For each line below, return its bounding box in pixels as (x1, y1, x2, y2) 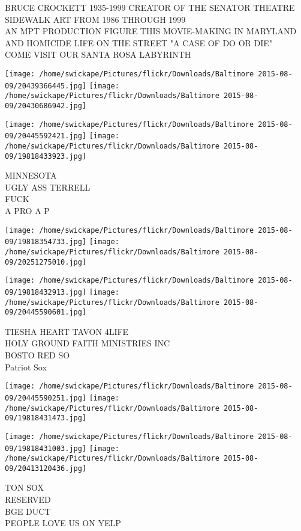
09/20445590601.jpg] (5, 308, 87, 317)
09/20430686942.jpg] (5, 101, 87, 110)
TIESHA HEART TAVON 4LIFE (5, 325, 129, 337)
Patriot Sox (5, 360, 47, 373)
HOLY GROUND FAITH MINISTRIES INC (5, 337, 170, 349)
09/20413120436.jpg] (5, 464, 87, 473)
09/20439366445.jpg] (5, 81, 87, 90)
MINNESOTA (5, 169, 57, 182)
